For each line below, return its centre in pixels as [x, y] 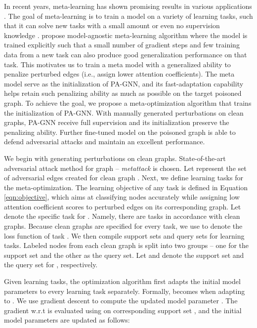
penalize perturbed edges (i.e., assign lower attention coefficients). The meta [119, 74]
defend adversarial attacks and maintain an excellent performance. [105, 142]
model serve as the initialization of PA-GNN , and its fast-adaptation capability [124, 83]
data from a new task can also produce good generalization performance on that [126, 54]
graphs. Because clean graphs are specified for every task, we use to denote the [123, 226]
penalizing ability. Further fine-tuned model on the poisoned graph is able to [120, 132]
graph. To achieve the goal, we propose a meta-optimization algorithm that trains [128, 102]
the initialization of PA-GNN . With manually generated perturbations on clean [124, 112]
